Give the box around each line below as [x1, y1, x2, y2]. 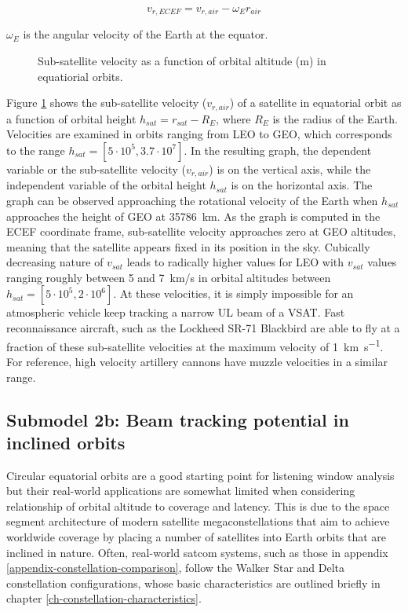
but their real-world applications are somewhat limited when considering [6, 482, 355, 499]
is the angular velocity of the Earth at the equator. [23, 26, 268, 42]
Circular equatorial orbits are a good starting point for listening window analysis [6, 467, 395, 483]
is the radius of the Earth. [272, 110, 398, 126]
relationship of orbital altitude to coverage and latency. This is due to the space [6, 497, 390, 514]
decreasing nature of [6, 254, 104, 270]
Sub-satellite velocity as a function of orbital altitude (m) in [38, 53, 326, 69]
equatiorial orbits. [38, 68, 123, 84]
